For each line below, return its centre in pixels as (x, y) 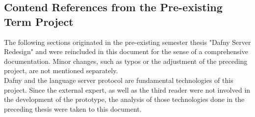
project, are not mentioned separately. (61, 70)
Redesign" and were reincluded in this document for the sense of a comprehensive (126, 51)
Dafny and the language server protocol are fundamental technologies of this (119, 80)
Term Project (39, 21)
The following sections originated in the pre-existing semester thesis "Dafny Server (127, 42)
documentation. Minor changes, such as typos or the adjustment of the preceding (126, 61)
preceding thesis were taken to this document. (73, 108)
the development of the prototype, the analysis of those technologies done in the (124, 99)
